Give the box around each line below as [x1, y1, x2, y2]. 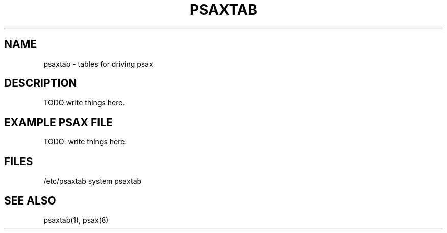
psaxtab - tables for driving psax [43, 59, 153, 68]
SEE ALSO [4, 194, 56, 207]
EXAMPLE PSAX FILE [4, 115, 113, 129]
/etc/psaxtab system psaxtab [43, 177, 142, 186]
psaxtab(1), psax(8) [43, 215, 109, 224]
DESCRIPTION [4, 77, 77, 90]
